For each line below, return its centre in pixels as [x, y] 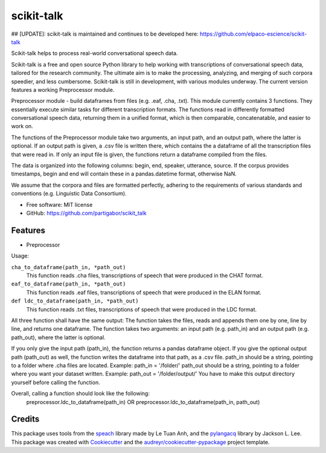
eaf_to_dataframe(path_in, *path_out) [69, 284]
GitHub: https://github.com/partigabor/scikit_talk [87, 213]
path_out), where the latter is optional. [58, 337]
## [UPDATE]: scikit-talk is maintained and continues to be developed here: [105, 34]
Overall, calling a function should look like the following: [81, 394]
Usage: [20, 256]
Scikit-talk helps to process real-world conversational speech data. [94, 53]
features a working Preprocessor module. [63, 90]
